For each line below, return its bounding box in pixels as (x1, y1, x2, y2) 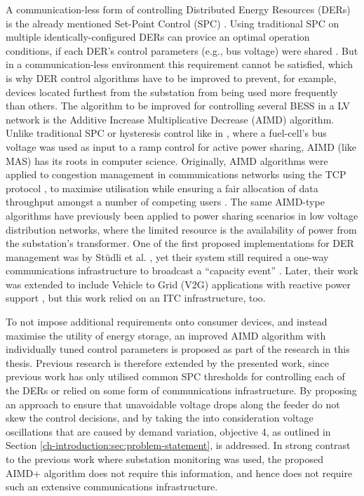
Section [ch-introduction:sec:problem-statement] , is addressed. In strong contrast (6, 438, 351, 453)
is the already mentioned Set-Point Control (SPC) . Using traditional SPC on (6, 15, 339, 30)
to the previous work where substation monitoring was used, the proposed (6, 452, 323, 466)
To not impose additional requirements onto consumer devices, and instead (6, 314, 328, 329)
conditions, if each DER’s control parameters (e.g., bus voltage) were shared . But (6, 43, 358, 58)
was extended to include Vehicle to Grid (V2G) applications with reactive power (6, 276, 351, 291)
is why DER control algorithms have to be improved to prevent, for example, (6, 70, 337, 85)
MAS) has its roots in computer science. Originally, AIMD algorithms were (6, 153, 328, 168)
